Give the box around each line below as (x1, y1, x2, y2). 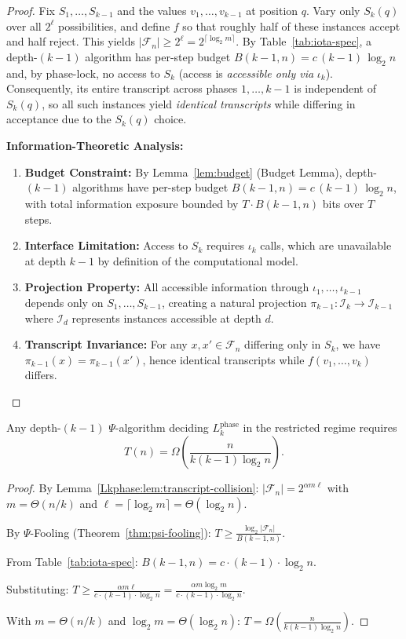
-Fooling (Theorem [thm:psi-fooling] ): (30, 524, 211, 540)
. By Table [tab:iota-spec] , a (236, 33, 372, 49)
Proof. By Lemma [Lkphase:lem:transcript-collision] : (6, 480, 259, 496)
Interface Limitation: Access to (24, 237, 188, 254)
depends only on (24, 294, 104, 310)
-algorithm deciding (115, 419, 209, 436)
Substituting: (6, 581, 69, 597)
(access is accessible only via (178, 64, 314, 81)
